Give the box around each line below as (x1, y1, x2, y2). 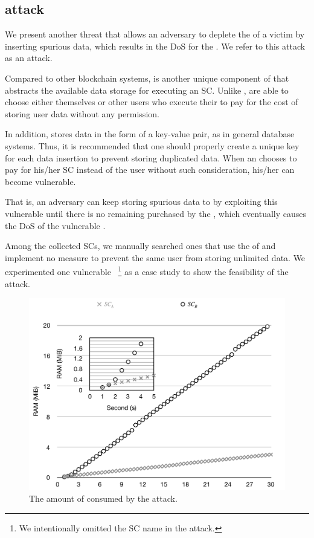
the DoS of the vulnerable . (5, 219, 106, 232)
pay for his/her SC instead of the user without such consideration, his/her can (5, 163, 295, 176)
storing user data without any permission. (5, 107, 159, 120)
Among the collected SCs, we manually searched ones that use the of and (5, 239, 276, 252)
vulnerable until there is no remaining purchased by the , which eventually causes (5, 207, 307, 219)
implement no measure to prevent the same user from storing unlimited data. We (5, 251, 306, 264)
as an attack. (5, 51, 53, 64)
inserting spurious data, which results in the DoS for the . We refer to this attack (5, 39, 306, 52)
